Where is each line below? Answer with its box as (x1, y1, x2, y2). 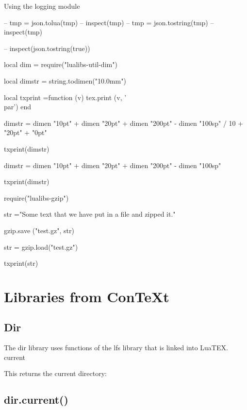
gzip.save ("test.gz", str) (4, 225, 74, 235)
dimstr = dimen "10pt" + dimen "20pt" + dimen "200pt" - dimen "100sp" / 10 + (4, 118, 244, 128)
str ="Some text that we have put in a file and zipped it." (4, 209, 176, 219)
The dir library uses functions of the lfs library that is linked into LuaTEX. (4, 342, 228, 353)
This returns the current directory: (4, 368, 107, 378)
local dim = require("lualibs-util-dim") (4, 59, 117, 69)
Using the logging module (4, 1, 80, 11)
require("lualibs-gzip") (4, 192, 69, 203)
